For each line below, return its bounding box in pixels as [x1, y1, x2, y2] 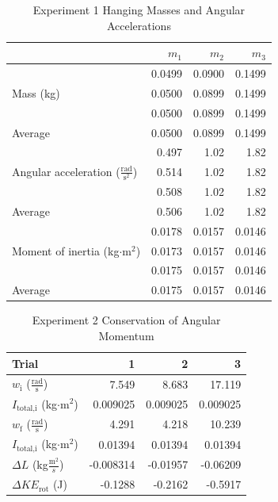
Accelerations [106, 17, 171, 33]
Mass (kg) [12, 84, 60, 101]
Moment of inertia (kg [12, 242, 120, 259]
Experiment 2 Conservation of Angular [32, 312, 221, 328]
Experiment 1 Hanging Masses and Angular [32, 2, 246, 17]
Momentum [98, 328, 154, 343]
